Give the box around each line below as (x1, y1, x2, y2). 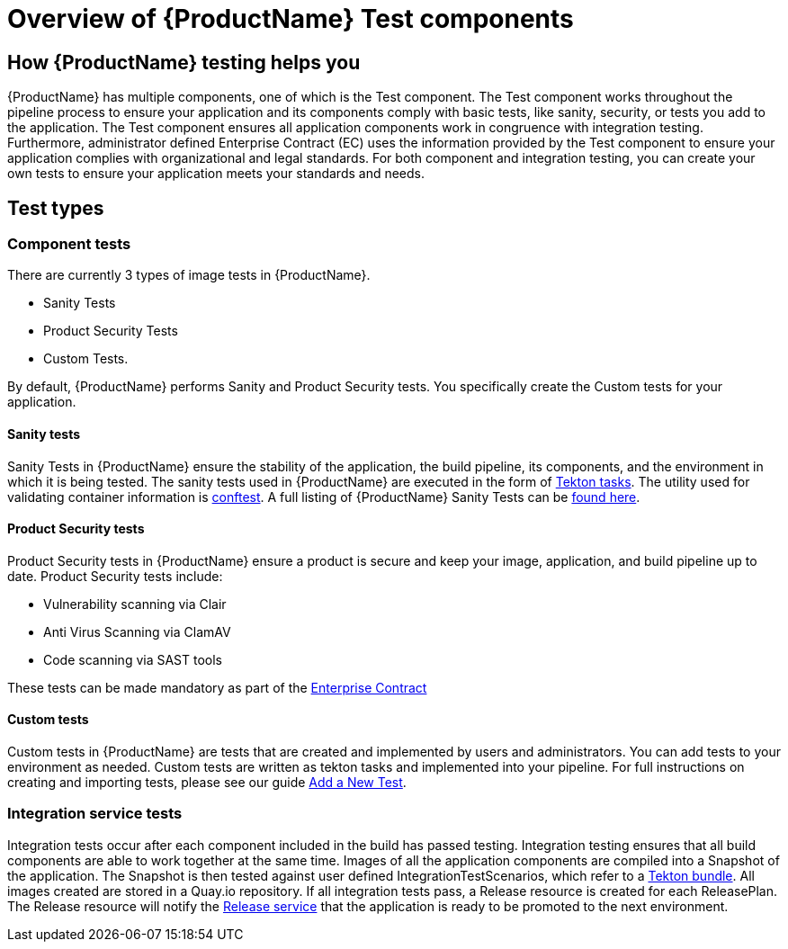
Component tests (7, 235, 131, 254)
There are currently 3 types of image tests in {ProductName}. (7, 267, 371, 283)
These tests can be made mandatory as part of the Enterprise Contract (7, 679, 427, 695)
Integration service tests (7, 804, 183, 823)
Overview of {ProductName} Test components (7, 4, 574, 34)
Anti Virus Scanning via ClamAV (43, 623, 231, 640)
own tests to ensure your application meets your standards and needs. (7, 166, 425, 182)
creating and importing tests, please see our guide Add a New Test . (7, 774, 407, 791)
